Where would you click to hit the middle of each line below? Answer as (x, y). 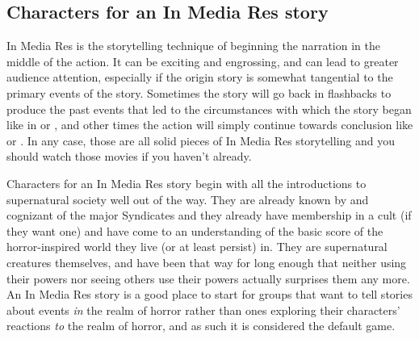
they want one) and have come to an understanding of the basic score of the (195, 230)
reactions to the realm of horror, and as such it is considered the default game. (201, 326)
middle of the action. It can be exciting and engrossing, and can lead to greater (203, 61)
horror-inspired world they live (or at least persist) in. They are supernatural (197, 247)
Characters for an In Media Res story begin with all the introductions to (186, 183)
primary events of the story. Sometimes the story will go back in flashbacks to (199, 92)
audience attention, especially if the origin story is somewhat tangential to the (200, 77)
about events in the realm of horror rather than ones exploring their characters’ (203, 310)
